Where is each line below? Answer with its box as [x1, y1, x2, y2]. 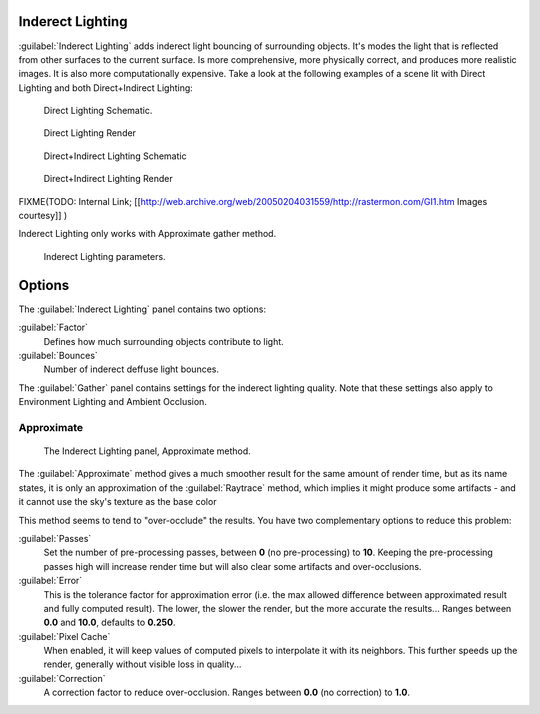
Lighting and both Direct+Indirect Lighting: [18, 81, 194, 94]
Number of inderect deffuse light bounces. [43, 363, 220, 375]
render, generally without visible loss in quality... [43, 658, 242, 670]
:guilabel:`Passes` [18, 532, 92, 544]
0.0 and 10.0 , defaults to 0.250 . [43, 616, 176, 629]
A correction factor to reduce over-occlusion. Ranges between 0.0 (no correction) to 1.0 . [43, 686, 410, 699]
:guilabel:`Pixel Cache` [18, 630, 111, 642]
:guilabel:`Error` [18, 575, 83, 587]
